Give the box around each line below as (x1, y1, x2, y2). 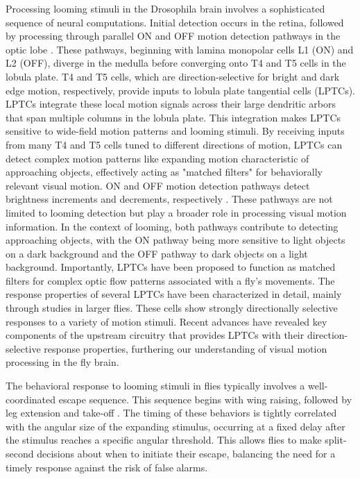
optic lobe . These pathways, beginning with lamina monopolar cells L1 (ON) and (6, 42, 354, 56)
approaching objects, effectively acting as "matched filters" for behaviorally (6, 165, 323, 179)
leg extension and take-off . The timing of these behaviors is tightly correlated (6, 405, 337, 420)
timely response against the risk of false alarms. (6, 460, 208, 474)
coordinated (6, 392, 56, 406)
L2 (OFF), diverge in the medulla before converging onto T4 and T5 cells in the (6, 56, 346, 70)
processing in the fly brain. (6, 355, 119, 369)
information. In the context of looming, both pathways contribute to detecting (6, 219, 338, 233)
